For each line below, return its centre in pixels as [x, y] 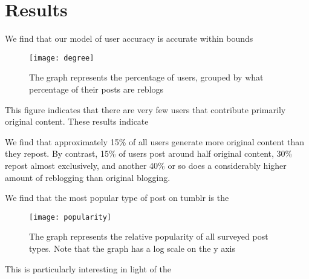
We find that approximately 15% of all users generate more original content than [155, 141]
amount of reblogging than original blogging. [88, 177]
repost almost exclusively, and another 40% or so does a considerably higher [146, 165]
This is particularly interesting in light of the [88, 268]
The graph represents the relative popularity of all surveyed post [149, 236]
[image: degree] [62, 58]
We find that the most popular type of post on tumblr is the [117, 198]
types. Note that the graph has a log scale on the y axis [132, 248]
